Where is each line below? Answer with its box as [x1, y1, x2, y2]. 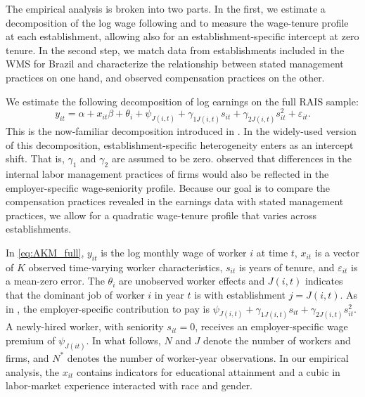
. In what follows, [86, 333, 161, 348]
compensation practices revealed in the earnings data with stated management [6, 194, 344, 209]
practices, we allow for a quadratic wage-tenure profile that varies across [6, 207, 316, 222]
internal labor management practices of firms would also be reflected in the [6, 167, 329, 181]
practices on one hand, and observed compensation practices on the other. [6, 70, 325, 84]
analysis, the [6, 364, 59, 379]
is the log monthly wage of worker [101, 245, 247, 260]
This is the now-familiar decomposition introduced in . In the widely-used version [6, 124, 357, 138]
